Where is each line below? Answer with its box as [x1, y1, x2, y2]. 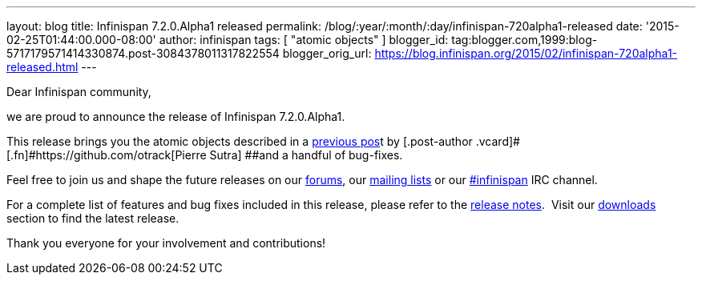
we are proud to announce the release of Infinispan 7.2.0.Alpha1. [6, 110, 345, 123]
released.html [6, 60, 79, 74]
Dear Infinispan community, [6, 85, 151, 98]
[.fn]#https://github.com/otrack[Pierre [6, 148, 207, 162]
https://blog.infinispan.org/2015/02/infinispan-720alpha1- [374, 46, 678, 60]
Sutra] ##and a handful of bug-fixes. [209, 148, 403, 162]
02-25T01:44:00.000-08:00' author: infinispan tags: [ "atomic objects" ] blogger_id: [6, 33, 449, 46]
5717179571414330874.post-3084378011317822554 [6, 46, 280, 60]
